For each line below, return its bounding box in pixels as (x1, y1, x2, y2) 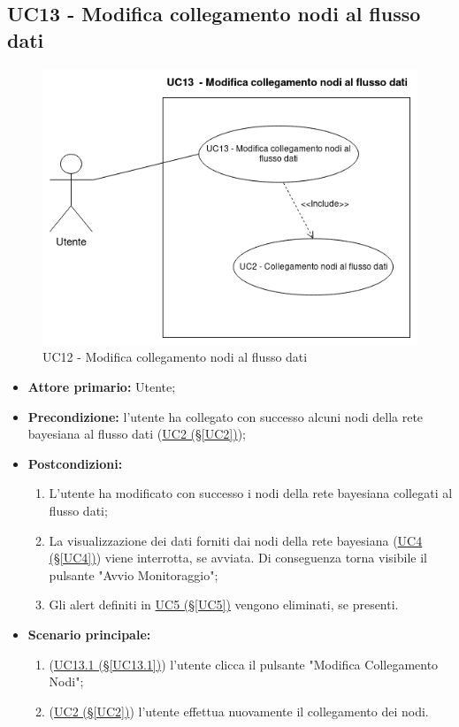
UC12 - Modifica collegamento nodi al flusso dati (42, 348, 308, 366)
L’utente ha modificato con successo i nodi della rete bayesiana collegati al (49, 484, 453, 502)
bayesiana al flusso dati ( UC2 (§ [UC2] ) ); (27, 425, 247, 443)
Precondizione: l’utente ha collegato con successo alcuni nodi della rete (27, 407, 424, 425)
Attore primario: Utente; (27, 377, 176, 395)
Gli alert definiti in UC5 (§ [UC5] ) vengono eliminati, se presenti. (49, 595, 399, 614)
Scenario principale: (27, 624, 151, 643)
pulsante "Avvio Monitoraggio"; (49, 565, 218, 584)
